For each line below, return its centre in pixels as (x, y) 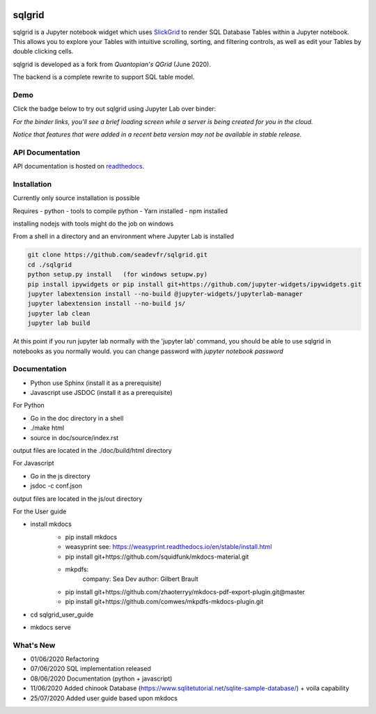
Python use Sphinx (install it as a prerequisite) (96, 382)
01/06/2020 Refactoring (65, 659)
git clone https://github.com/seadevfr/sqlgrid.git (118, 255)
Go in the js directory (60, 476)
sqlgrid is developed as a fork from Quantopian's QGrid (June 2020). (112, 64)
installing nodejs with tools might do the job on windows (93, 224)
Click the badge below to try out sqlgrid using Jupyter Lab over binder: (115, 109)
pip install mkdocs (91, 537)
